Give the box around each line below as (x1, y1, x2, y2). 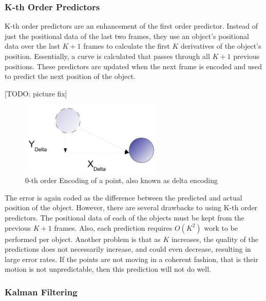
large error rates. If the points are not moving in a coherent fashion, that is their (5, 253, 258, 264)
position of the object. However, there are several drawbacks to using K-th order (5, 202, 258, 213)
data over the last (5, 41, 60, 51)
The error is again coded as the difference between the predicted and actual (5, 192, 242, 203)
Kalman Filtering (5, 285, 78, 298)
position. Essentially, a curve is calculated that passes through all (5, 51, 210, 61)
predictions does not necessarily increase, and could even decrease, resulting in (5, 244, 251, 254)
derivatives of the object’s (181, 41, 261, 51)
